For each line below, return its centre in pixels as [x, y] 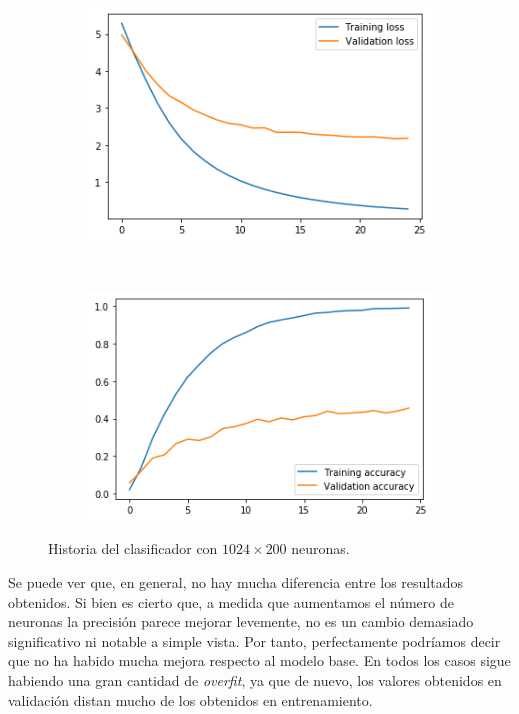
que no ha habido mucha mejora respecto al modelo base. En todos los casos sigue [259, 660]
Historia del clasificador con [133, 548]
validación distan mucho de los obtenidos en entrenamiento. [190, 699]
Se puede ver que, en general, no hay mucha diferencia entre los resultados [236, 581]
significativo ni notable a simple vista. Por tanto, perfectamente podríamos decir [254, 640]
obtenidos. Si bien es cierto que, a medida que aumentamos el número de [231, 601]
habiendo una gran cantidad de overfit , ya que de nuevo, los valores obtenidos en [255, 679]
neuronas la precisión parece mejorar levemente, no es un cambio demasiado [241, 621]
